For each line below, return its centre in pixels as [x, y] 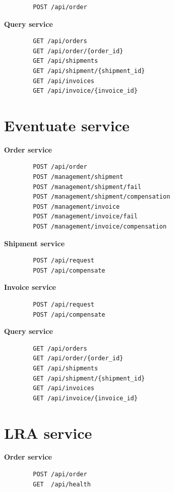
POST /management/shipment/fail [87, 187]
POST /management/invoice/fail [85, 217]
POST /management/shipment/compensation [102, 197]
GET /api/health [62, 484]
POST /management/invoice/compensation [100, 227]
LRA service [48, 432]
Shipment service [35, 243]
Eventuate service [67, 125]
